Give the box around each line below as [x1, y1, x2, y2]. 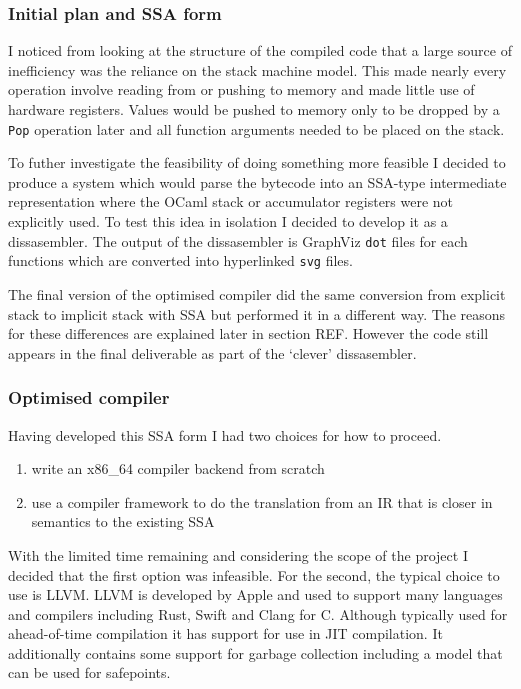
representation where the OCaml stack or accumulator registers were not [8, 191, 454, 212]
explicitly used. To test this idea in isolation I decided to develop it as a [8, 211, 448, 232]
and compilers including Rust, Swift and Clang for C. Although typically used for [8, 603, 508, 624]
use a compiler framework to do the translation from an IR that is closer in [31, 491, 493, 512]
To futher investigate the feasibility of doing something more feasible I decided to [8, 152, 506, 173]
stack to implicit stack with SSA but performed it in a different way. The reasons [8, 303, 506, 324]
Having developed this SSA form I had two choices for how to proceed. [8, 424, 442, 445]
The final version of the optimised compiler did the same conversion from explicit [8, 283, 506, 304]
